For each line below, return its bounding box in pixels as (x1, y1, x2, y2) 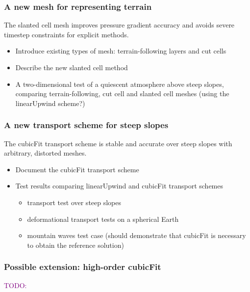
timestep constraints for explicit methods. (4, 29, 129, 39)
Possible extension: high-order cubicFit (4, 261, 161, 273)
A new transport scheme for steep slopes (4, 119, 169, 131)
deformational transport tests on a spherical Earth (27, 213, 179, 224)
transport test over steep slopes (27, 197, 122, 207)
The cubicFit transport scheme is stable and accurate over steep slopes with (4, 138, 232, 148)
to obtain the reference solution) (27, 239, 124, 250)
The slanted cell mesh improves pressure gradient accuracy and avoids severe (4, 20, 235, 30)
